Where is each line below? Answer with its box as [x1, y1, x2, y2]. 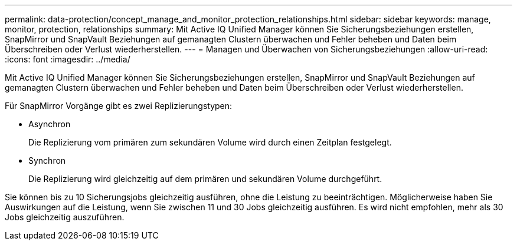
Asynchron [28, 119, 71, 129]
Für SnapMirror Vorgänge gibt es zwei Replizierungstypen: [5, 101, 233, 111]
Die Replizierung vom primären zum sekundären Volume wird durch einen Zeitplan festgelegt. [28, 137, 392, 147]
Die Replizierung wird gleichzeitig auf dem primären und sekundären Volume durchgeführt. [28, 174, 382, 184]
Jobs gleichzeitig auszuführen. [5, 212, 125, 222]
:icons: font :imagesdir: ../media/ [5, 54, 130, 64]
